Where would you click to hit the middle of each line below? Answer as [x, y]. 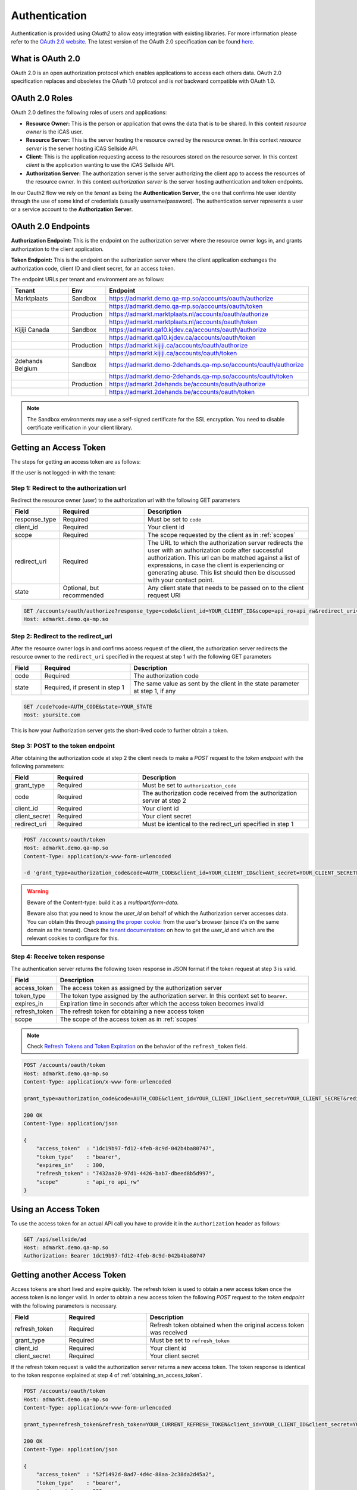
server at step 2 [164, 800]
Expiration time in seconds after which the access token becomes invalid [162, 1003]
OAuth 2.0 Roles [42, 98]
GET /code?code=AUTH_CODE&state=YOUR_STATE [88, 707]
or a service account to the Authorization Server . [72, 209]
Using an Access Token [55, 1209]
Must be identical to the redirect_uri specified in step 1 [218, 824]
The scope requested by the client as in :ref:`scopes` [222, 535]
